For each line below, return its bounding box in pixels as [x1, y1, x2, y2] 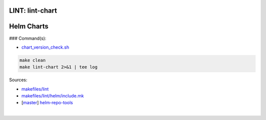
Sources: [9, 77, 28, 83]
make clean [19, 57, 46, 63]
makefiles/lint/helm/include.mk [21, 93, 84, 99]
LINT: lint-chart [9, 6, 57, 15]
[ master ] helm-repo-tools [21, 100, 73, 106]
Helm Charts [9, 22, 49, 30]
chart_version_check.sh [21, 44, 69, 50]
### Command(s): [9, 35, 47, 41]
